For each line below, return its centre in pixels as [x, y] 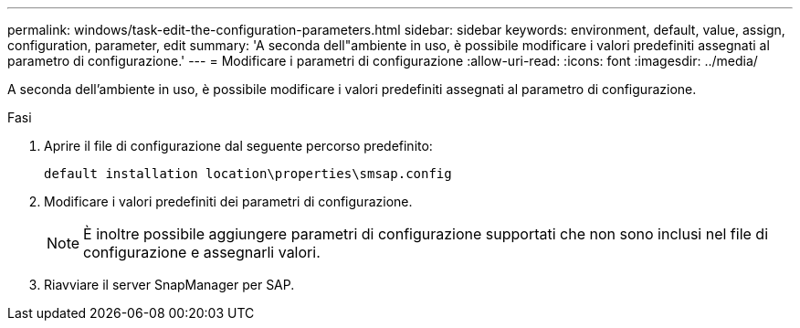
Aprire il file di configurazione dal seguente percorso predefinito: [238, 146]
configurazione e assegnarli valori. [202, 252]
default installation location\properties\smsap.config [248, 174]
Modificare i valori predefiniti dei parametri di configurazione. [228, 201]
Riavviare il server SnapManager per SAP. [169, 285]
